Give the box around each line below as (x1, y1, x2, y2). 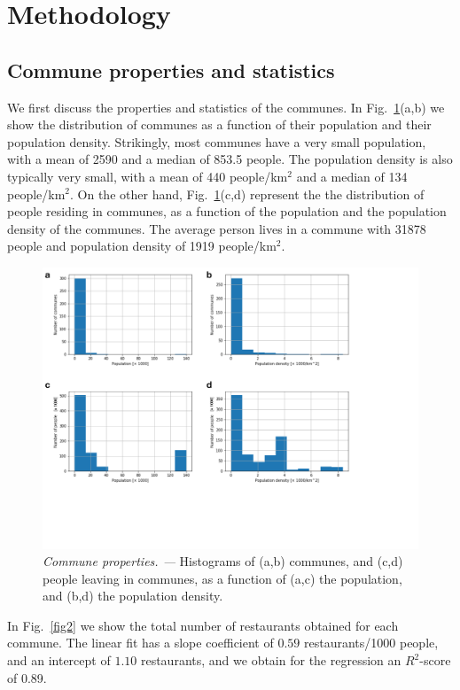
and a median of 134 (296, 167, 408, 185)
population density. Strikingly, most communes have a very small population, (7, 132, 426, 151)
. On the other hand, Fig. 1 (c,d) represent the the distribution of (70, 184, 425, 203)
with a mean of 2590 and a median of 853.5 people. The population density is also (7, 150, 453, 168)
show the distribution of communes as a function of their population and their (7, 115, 432, 134)
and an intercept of (7, 651, 111, 670)
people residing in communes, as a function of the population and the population (7, 202, 447, 221)
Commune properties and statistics (7, 56, 335, 83)
